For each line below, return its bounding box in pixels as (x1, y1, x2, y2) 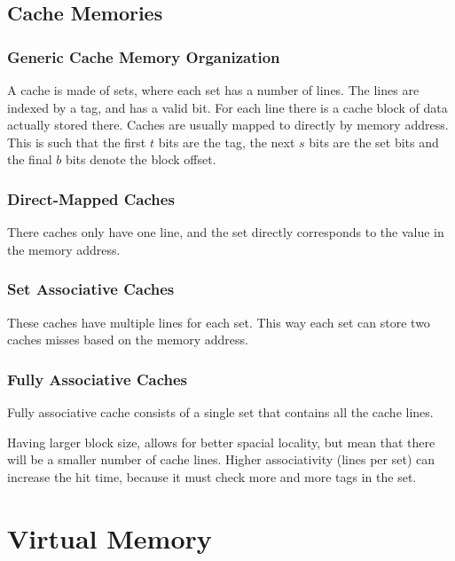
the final (7, 150, 52, 169)
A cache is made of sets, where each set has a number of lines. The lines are (7, 81, 420, 99)
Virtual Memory (7, 519, 212, 556)
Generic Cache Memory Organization (7, 45, 280, 67)
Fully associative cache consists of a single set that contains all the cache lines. (7, 403, 434, 421)
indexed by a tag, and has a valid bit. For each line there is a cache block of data (7, 98, 448, 116)
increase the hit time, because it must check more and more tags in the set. (7, 467, 417, 486)
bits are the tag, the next (158, 132, 295, 151)
